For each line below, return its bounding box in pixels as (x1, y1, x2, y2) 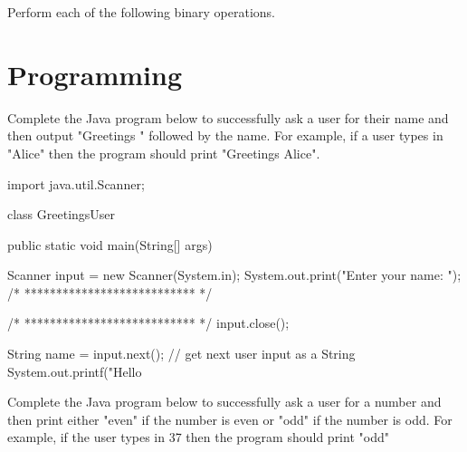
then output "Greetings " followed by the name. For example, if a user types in (7, 126, 443, 145)
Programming (7, 55, 182, 92)
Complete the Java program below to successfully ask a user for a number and (7, 392, 442, 411)
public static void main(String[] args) (7, 235, 213, 254)
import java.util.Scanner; (7, 174, 145, 193)
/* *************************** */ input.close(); (7, 313, 290, 332)
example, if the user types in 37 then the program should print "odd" (7, 428, 389, 447)
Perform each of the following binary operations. (7, 3, 276, 21)
